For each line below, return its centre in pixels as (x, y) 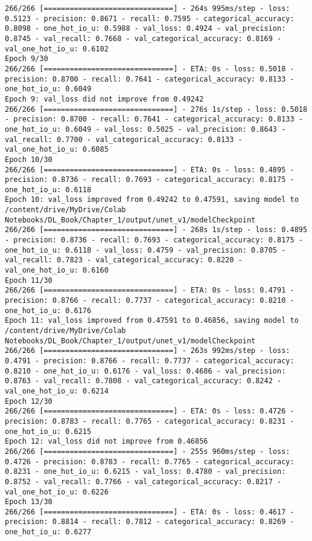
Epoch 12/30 (29, 401)
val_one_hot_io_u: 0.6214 (57, 391)
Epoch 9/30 (27, 59)
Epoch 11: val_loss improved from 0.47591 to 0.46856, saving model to (152, 321)
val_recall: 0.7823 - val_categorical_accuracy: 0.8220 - (124, 260)
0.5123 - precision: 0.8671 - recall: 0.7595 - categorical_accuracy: (150, 18)
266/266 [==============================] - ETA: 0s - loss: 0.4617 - (150, 512)
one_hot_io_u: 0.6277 (48, 532)
